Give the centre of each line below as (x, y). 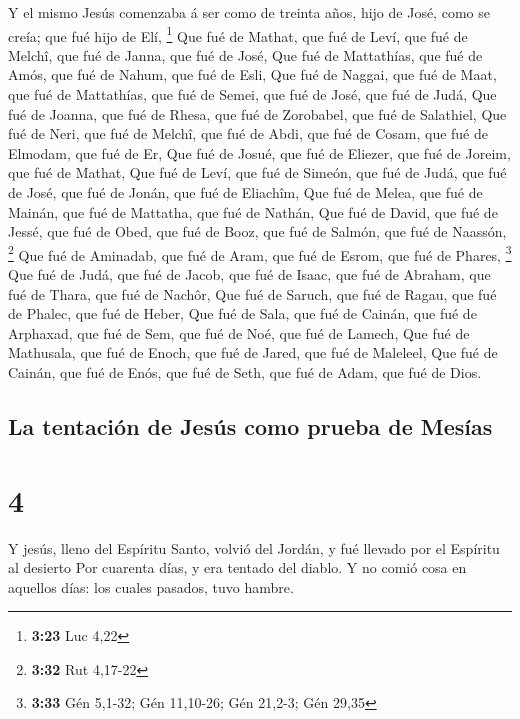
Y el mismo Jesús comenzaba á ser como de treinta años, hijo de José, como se (249, 12)
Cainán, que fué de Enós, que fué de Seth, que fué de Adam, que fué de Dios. (245, 372)
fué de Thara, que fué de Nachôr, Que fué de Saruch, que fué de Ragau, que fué (252, 293)
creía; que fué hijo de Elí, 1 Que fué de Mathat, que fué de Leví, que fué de (238, 34)
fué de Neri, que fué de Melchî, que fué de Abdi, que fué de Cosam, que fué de (248, 133)
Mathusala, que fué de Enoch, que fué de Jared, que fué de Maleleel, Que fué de (253, 352)
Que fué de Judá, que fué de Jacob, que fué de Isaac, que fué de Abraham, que (249, 274)
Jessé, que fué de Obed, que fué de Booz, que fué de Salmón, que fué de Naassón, (257, 231)
